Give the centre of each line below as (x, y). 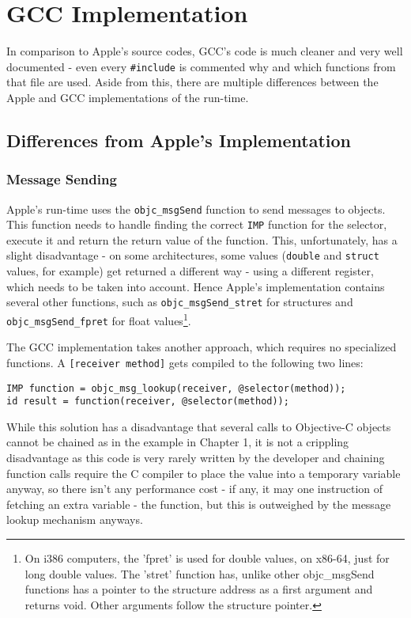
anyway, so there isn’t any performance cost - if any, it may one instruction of (195, 489)
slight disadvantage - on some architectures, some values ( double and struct (193, 255)
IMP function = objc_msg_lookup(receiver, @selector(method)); (176, 388)
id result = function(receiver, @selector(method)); (148, 402)
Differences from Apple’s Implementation (179, 140)
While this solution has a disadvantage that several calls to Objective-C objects (199, 426)
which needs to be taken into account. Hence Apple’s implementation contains (196, 286)
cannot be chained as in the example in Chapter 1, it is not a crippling (178, 442)
